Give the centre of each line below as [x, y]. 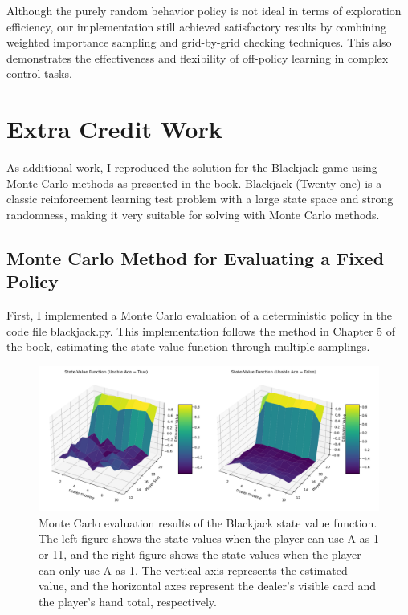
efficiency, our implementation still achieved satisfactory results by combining [196, 26]
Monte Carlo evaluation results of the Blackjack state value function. [208, 522]
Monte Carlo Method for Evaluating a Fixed [196, 257]
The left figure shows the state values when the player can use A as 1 [209, 538]
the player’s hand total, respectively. [128, 601]
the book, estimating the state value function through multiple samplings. [188, 346]
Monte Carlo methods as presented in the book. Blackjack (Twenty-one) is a [194, 183]
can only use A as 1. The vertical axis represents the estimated [193, 570]
